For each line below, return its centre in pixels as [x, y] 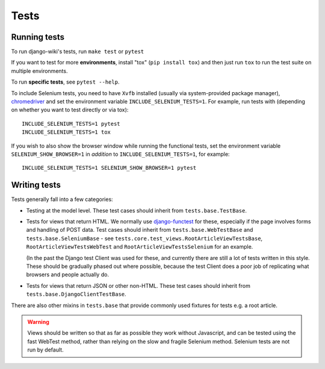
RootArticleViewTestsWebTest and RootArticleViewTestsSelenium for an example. [140, 247]
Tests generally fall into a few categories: [62, 199]
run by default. [45, 350]
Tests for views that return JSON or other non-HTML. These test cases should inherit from [138, 285]
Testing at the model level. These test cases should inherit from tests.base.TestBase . [136, 210]
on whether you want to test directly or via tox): [70, 110]
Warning [38, 321]
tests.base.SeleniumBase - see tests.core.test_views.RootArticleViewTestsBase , [144, 238]
